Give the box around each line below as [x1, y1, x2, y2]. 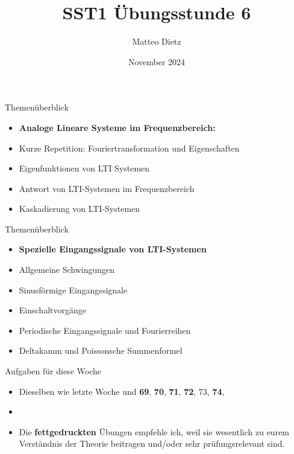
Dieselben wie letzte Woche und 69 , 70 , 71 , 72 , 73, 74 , [19, 385, 225, 397]
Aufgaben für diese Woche [5, 365, 101, 377]
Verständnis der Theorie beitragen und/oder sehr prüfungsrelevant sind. [19, 437, 285, 450]
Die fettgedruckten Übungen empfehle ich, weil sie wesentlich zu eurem [19, 425, 290, 438]
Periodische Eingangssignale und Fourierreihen [19, 324, 191, 336]
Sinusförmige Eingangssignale [19, 283, 128, 296]
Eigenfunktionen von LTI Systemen [19, 162, 150, 174]
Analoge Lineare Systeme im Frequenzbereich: [19, 121, 216, 133]
